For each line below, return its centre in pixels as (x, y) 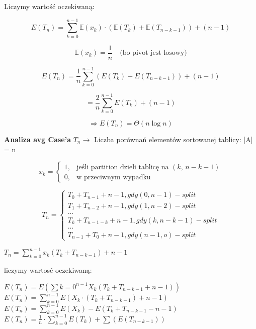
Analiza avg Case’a (37, 139)
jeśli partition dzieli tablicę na (123, 167)
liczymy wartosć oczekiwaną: (48, 270)
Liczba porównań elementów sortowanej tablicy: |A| (173, 139)
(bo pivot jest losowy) (153, 53)
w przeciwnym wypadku (114, 177)
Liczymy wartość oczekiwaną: (49, 6)
